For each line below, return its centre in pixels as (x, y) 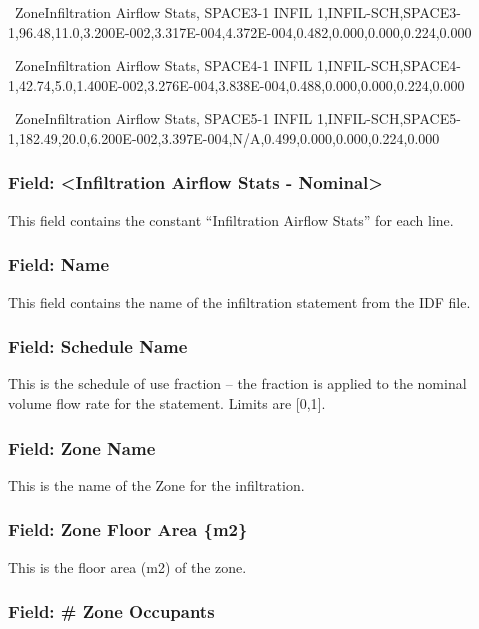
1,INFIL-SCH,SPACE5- (388, 118)
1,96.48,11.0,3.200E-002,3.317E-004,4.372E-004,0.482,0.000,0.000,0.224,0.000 (240, 31)
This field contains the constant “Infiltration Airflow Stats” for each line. (231, 219)
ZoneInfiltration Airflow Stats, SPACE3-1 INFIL (163, 12)
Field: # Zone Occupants (111, 611)
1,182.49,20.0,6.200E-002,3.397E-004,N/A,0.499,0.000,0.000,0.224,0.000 (224, 137)
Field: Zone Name (82, 447)
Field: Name (59, 264)
